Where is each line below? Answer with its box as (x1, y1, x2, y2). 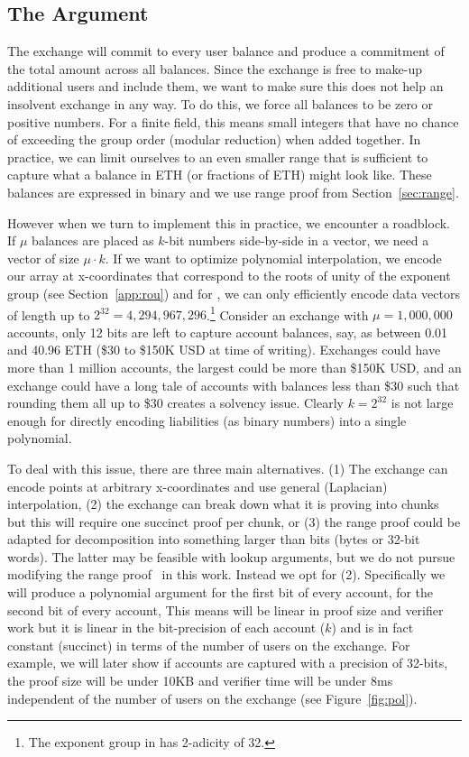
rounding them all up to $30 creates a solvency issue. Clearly (7, 393, 344, 412)
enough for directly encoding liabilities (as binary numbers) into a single (7, 411, 407, 429)
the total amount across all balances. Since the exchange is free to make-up (7, 59, 422, 78)
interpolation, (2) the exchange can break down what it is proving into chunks (7, 494, 439, 513)
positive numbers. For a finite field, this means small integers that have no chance (7, 112, 459, 131)
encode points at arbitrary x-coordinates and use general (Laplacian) (7, 476, 388, 495)
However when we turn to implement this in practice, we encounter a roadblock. (7, 213, 451, 232)
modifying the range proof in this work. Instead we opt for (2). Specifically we (7, 565, 446, 584)
